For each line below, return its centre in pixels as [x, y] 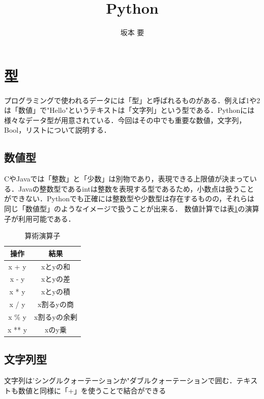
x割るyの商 [56, 304]
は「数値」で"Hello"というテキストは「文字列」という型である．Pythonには [129, 110]
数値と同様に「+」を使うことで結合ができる [92, 390]
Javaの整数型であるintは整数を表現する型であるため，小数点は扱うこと [136, 188]
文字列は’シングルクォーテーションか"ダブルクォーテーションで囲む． [120, 380]
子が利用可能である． [40, 218]
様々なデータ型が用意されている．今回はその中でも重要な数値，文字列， [125, 120]
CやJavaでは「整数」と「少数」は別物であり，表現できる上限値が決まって [127, 179]
